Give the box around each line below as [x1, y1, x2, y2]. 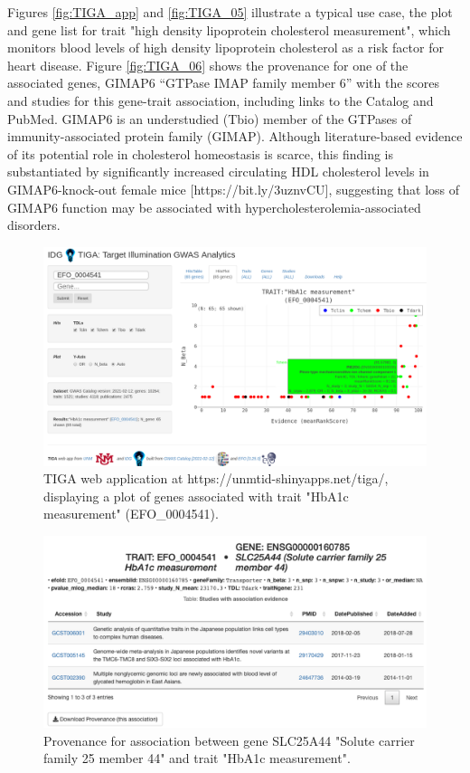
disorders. [7, 215, 61, 234]
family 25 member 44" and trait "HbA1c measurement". [43, 749, 351, 768]
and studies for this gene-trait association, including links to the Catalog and [7, 91, 434, 110]
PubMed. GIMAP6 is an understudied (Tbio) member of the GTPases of [7, 109, 412, 128]
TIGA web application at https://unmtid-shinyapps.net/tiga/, [43, 469, 389, 488]
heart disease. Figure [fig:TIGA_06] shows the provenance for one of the [7, 55, 409, 74]
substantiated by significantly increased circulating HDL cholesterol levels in [7, 162, 429, 181]
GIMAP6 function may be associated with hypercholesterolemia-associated [7, 197, 421, 216]
